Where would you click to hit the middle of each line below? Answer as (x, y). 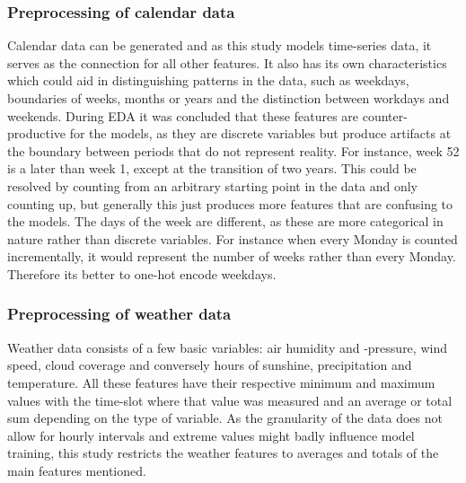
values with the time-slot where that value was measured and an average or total (230, 400)
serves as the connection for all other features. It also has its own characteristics (227, 62)
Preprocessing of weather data (119, 314)
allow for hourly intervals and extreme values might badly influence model (211, 435)
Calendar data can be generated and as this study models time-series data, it (220, 45)
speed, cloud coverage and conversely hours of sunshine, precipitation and (210, 365)
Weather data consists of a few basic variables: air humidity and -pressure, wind (227, 347)
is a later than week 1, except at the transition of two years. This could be (212, 168)
